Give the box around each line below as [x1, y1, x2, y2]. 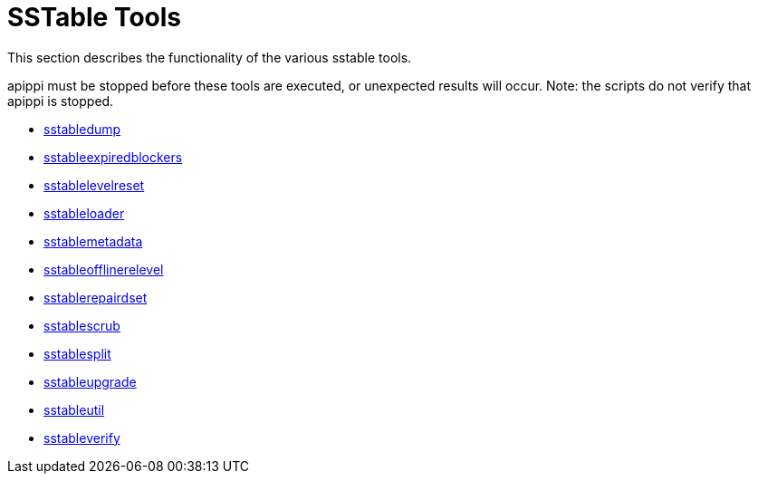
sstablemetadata [43, 233, 143, 249]
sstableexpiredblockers [43, 149, 183, 165]
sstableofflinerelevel [43, 261, 164, 277]
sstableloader [43, 205, 125, 221]
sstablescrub [43, 317, 120, 333]
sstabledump [43, 120, 121, 137]
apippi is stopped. [7, 92, 114, 109]
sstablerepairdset [43, 289, 148, 305]
